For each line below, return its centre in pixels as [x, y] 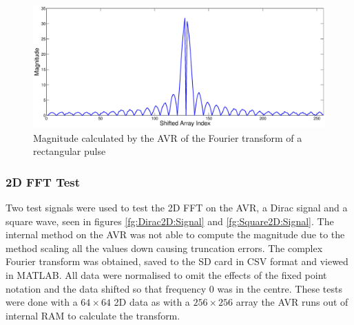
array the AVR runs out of [292, 302]
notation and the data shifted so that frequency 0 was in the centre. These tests [174, 288]
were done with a [42, 302]
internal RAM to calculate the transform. [93, 315]
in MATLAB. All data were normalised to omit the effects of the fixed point [166, 275]
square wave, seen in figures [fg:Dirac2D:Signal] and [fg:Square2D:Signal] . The [170, 221]
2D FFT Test [43, 181]
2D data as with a [152, 302]
